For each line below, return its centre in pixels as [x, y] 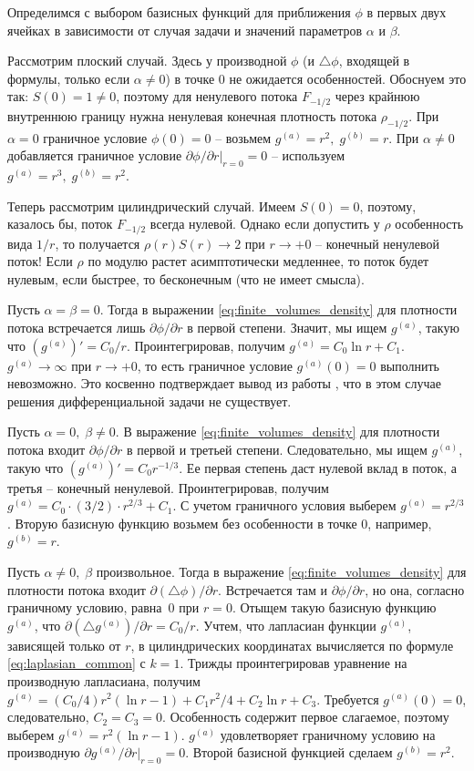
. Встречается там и [273, 589]
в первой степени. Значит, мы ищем [287, 328]
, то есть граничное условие [215, 365]
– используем [308, 155]
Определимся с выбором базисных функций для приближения [179, 12]
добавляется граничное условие [95, 155]
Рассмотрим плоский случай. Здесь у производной [147, 61]
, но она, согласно [415, 589]
